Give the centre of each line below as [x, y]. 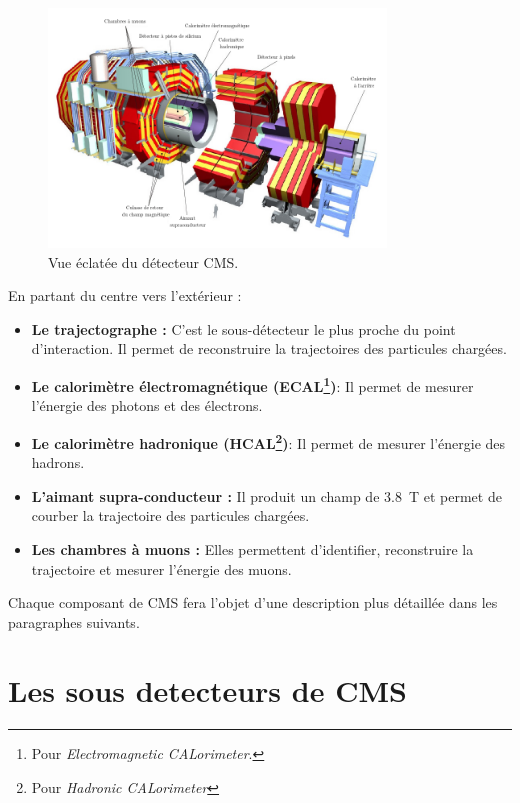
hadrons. [58, 462]
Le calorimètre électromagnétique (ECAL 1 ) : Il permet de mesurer [252, 384]
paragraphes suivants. [74, 621]
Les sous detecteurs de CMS [207, 690]
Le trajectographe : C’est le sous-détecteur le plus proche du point [243, 328]
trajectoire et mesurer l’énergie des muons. [161, 568]
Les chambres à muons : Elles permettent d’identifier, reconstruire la [252, 548]
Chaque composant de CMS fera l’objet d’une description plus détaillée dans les [253, 602]
